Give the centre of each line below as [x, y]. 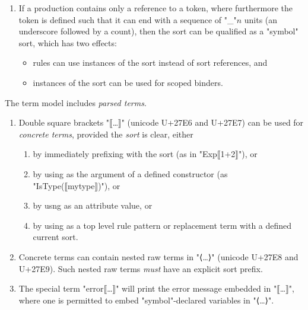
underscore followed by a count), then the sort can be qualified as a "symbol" [158, 31]
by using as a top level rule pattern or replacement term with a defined [162, 225]
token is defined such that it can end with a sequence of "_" [128, 19]
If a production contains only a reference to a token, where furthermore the [155, 8]
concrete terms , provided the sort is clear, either [106, 134]
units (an [261, 19]
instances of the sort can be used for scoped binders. [128, 82]
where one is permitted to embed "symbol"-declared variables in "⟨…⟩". [146, 300]
